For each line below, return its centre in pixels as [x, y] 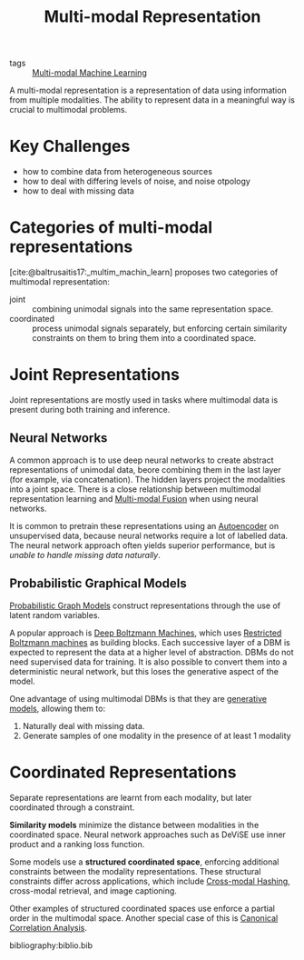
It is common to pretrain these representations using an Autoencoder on [144, 525]
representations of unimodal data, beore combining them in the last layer [145, 469]
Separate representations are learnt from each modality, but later [131, 797]
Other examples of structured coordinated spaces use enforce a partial [142, 908]
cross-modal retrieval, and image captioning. [93, 890]
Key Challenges [70, 146]
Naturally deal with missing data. [83, 725]
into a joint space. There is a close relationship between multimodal [135, 489]
